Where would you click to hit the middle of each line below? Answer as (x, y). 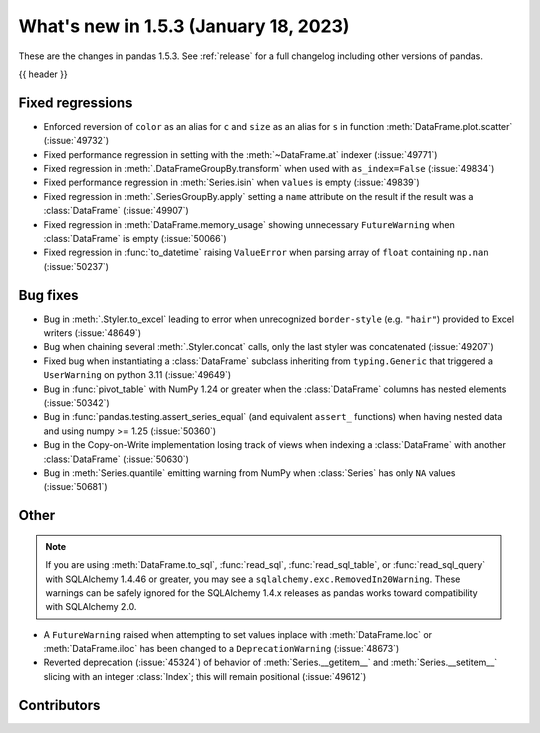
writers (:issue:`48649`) (92, 333)
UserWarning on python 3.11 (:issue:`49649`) (137, 375)
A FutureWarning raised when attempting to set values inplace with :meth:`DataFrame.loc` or (238, 634)
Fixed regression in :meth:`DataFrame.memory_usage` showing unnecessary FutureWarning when (249, 224)
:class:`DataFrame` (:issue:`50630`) (116, 459)
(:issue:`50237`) (76, 266)
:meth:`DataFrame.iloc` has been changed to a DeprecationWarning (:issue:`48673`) (221, 649)
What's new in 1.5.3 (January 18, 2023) (184, 26)
